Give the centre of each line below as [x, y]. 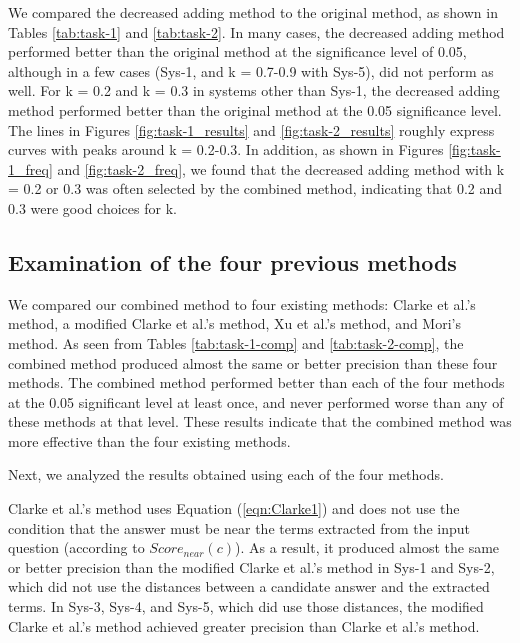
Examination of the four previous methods [232, 261]
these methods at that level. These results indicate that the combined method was [260, 421]
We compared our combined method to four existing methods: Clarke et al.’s [242, 303]
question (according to [76, 547]
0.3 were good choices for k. [92, 207]
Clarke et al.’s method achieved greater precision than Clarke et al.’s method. [244, 625]
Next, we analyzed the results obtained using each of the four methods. [226, 474]
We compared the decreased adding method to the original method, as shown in [253, 12]
